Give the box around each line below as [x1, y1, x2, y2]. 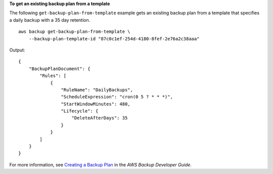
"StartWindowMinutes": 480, [61, 101, 131, 107]
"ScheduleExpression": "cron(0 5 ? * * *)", [61, 94, 173, 100]
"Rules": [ [39, 73, 67, 79]
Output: [9, 47, 25, 53]
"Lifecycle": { [61, 108, 99, 114]
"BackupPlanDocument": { [28, 66, 90, 72]
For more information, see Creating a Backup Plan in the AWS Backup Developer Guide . [9, 161, 192, 167]
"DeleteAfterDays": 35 [71, 115, 128, 121]
